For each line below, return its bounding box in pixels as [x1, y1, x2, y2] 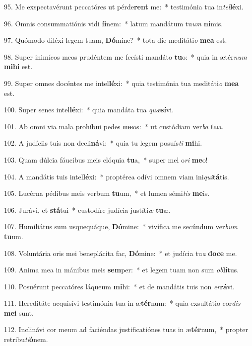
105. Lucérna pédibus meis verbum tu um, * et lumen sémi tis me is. [4, 188, 210, 198]
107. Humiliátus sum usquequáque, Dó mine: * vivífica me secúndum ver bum [4, 221, 238, 232]
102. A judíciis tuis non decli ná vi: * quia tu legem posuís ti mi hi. [4, 138, 202, 148]
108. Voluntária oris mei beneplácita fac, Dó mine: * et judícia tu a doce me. [4, 248, 237, 258]
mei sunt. [4, 307, 34, 318]
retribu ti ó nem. [4, 334, 48, 345]
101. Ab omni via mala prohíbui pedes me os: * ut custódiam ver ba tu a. [4, 121, 224, 131]
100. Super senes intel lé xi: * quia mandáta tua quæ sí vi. [4, 104, 174, 115]
